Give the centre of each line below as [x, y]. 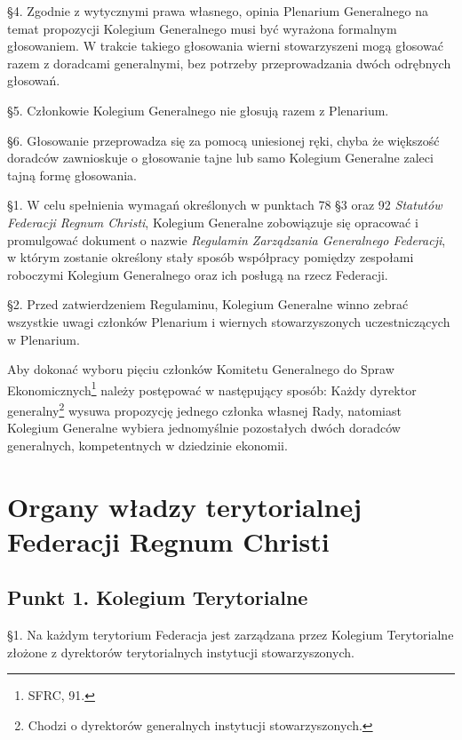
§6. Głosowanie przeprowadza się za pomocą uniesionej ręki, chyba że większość [223, 140]
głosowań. [34, 80]
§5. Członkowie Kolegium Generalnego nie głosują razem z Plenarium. [198, 110]
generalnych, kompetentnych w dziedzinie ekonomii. [147, 445]
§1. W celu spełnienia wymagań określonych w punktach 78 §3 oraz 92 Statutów [225, 205]
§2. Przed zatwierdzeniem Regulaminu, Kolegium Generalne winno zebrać [208, 304]
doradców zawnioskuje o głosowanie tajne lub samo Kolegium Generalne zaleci [220, 158]
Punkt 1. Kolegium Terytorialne [158, 597]
